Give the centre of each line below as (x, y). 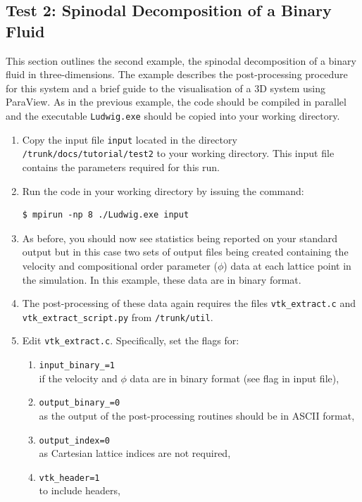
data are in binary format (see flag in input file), (235, 378)
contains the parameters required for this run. (121, 167)
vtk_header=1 (69, 478)
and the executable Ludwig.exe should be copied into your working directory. (173, 115)
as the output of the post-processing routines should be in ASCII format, (197, 415)
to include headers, (80, 490)
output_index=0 (74, 440)
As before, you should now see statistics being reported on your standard (180, 238)
